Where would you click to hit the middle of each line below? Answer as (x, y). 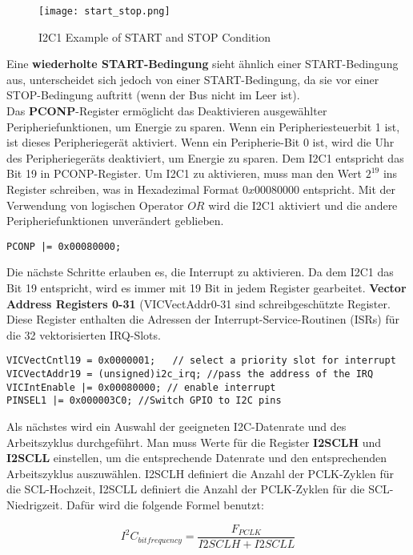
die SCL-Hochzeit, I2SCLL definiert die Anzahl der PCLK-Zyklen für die (186, 489)
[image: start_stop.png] (104, 11)
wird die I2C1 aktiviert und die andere (303, 205)
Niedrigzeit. (35, 505)
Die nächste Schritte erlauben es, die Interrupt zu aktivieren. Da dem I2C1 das (200, 272)
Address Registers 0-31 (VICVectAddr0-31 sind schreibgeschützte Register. (198, 303)
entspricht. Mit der (349, 189)
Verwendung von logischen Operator (95, 205)
